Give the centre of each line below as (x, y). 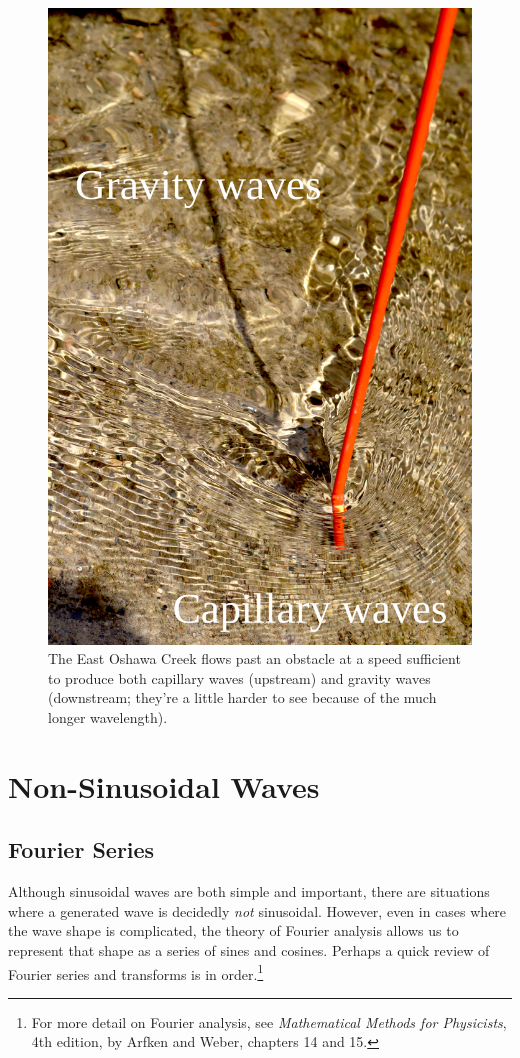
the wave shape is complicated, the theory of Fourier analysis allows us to (233, 930)
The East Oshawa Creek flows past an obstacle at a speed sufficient (254, 658)
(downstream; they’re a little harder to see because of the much (242, 697)
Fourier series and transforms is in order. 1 (136, 972)
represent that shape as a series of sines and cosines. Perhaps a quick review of (249, 949)
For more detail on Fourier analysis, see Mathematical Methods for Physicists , (269, 1021)
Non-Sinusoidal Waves (164, 785)
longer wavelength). (108, 716)
